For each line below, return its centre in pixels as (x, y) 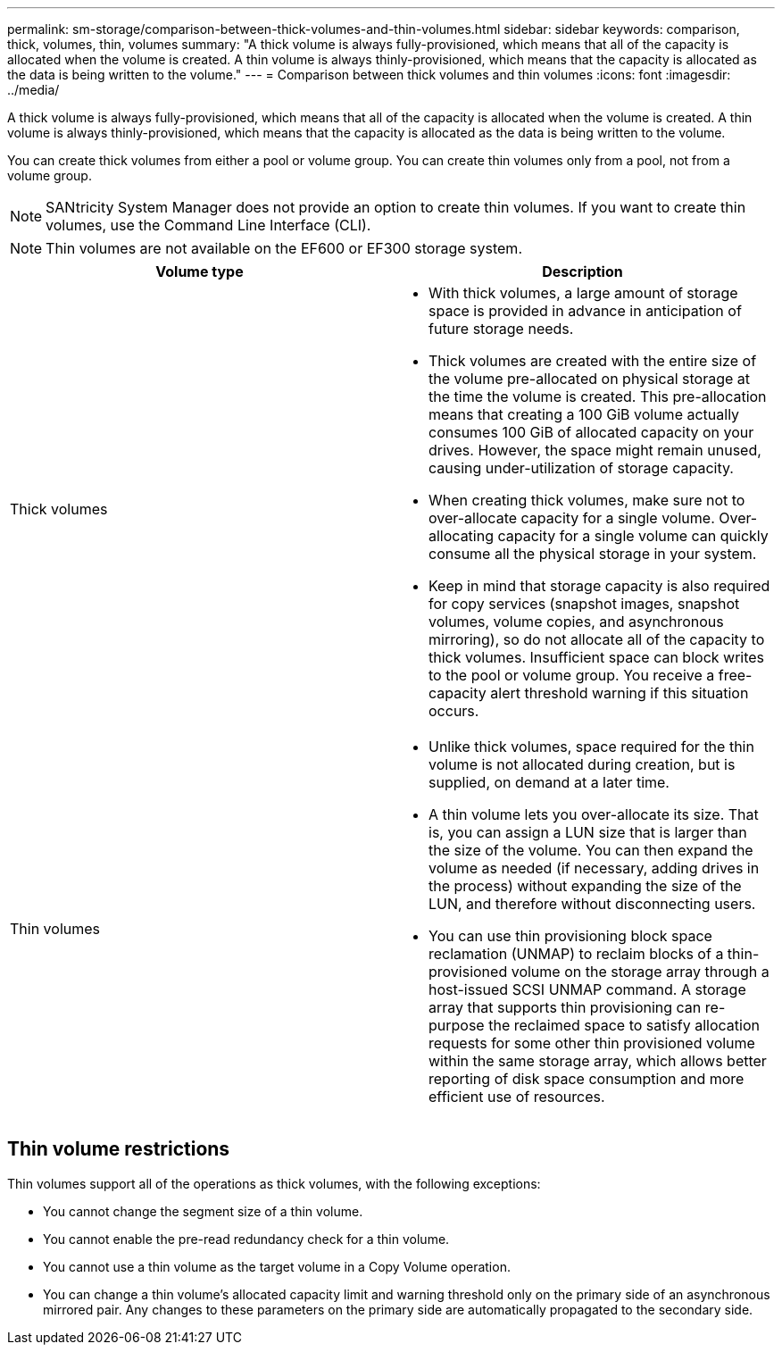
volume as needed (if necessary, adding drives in (594, 868)
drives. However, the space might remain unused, (595, 450)
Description (582, 271)
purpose (457, 1025)
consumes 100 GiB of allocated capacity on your (591, 432)
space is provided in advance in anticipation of (585, 311)
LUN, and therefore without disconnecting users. (592, 904)
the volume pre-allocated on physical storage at (590, 379)
